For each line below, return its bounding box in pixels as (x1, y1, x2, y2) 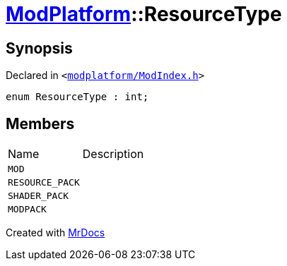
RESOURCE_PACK (8, 177, 80, 188)
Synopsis (6, 39, 73, 57)
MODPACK (8, 204, 47, 215)
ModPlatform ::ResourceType (6, 2, 282, 26)
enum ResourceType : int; (6, 91, 149, 103)
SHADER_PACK (8, 191, 69, 202)
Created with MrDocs (6, 226, 105, 239)
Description (82, 147, 144, 162)
